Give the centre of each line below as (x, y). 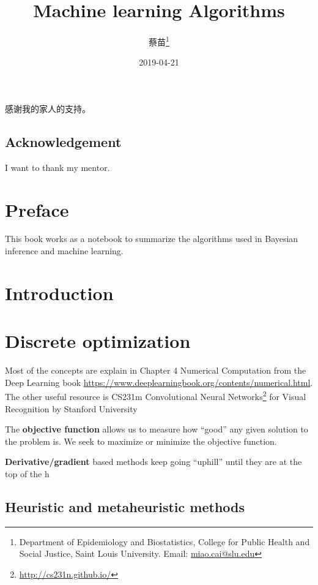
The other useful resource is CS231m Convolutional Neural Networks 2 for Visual (156, 396)
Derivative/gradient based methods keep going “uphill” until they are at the (153, 462)
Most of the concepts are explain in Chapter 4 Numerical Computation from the (156, 370)
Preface (37, 209)
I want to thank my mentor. (57, 167)
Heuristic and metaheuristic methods (125, 506)
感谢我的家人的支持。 (48, 108)
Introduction (59, 292)
